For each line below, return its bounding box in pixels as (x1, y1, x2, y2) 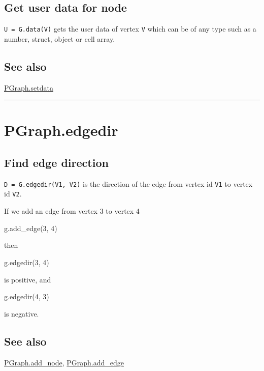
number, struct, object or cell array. (4, 33, 115, 44)
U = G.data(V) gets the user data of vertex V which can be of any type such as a (4, 23, 256, 34)
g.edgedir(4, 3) (4, 291, 49, 302)
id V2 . (4, 188, 22, 199)
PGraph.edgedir (4, 120, 118, 140)
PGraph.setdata (4, 82, 53, 93)
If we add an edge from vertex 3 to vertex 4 (4, 206, 140, 216)
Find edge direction (4, 155, 109, 170)
